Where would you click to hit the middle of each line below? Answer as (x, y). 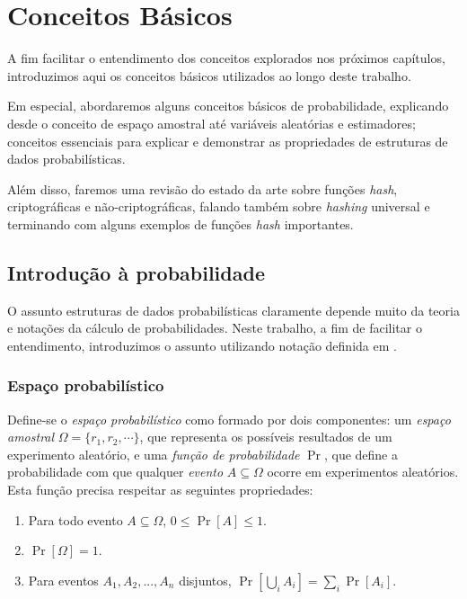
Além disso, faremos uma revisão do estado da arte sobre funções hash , (203, 188)
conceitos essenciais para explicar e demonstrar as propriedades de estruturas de (228, 141)
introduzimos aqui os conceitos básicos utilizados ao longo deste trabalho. (209, 75)
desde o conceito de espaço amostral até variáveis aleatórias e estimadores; (211, 123)
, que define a (361, 454)
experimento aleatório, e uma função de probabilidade (154, 454)
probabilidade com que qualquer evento (115, 472)
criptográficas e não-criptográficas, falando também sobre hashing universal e (219, 206)
